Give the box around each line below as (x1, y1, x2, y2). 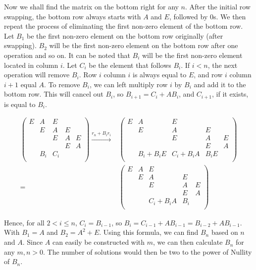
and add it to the (194, 79, 246, 89)
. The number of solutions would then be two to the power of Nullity (43, 246, 252, 257)
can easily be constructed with (52, 237, 145, 247)
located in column (4, 59, 58, 70)
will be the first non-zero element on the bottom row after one (49, 40, 238, 51)
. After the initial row (185, 1, 251, 11)
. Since (22, 237, 43, 247)
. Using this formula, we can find (99, 227, 199, 237)
